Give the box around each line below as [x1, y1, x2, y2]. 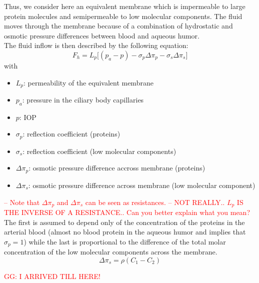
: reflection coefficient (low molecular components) [22, 145, 176, 156]
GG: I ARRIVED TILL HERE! [4, 270, 100, 281]
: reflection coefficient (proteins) [22, 128, 120, 139]
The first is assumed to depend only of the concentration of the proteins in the [4, 216, 245, 227]
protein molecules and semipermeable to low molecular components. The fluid [4, 10, 242, 21]
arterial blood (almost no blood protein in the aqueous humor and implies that [4, 226, 246, 237]
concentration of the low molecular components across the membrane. [4, 246, 217, 257]
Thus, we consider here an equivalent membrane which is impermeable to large [4, 1, 245, 11]
